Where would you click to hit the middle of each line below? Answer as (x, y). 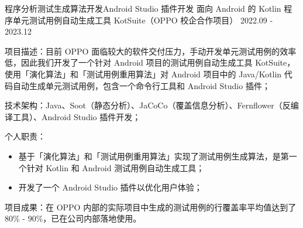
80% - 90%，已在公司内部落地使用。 (73, 218)
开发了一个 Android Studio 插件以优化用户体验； (110, 187)
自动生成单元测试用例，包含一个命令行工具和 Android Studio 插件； (141, 85)
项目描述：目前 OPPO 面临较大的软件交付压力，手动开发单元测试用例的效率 (151, 51)
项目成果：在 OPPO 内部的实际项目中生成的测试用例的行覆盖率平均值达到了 (151, 207)
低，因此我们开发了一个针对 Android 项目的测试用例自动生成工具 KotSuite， (150, 62)
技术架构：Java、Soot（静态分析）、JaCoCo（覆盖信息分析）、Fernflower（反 (148, 105)
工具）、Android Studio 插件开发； (77, 116)
